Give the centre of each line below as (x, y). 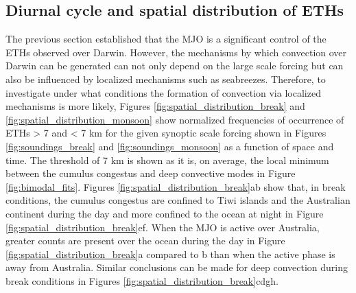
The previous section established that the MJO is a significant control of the (166, 39)
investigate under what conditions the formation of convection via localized (163, 92)
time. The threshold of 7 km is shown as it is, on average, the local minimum (167, 160)
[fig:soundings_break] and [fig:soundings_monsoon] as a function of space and (170, 146)
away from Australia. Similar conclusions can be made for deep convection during (177, 267)
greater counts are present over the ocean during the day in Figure (145, 241)
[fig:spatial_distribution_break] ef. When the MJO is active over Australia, (163, 227)
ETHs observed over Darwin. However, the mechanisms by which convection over (176, 52)
